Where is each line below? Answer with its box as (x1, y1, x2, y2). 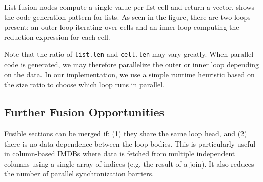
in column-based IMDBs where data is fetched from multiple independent (4, 148, 235, 159)
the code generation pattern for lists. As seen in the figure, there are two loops (4, 11, 251, 22)
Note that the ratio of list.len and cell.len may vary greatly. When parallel (4, 49, 254, 59)
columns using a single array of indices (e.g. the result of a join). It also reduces (4, 158, 254, 169)
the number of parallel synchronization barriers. (4, 168, 154, 179)
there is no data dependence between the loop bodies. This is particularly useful (4, 138, 256, 149)
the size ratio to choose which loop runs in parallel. (4, 79, 165, 90)
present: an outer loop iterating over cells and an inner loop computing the (4, 22, 239, 32)
